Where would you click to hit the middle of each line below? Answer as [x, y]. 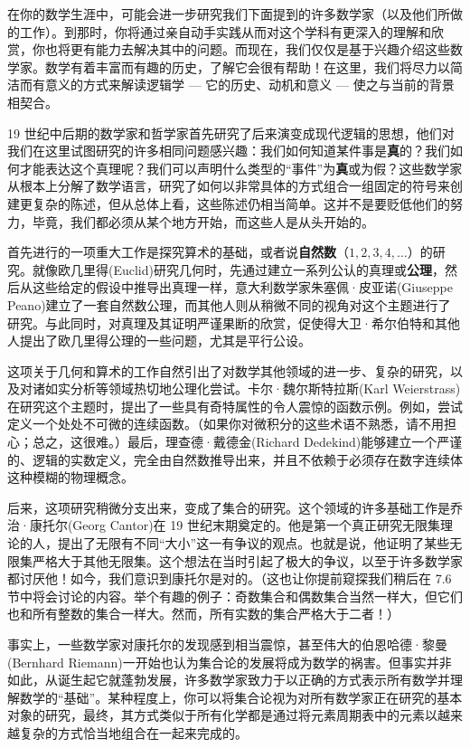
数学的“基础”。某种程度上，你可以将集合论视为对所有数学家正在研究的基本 [241, 697]
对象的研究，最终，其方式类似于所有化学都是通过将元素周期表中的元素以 [222, 715]
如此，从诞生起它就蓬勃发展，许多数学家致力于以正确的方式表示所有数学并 [229, 680]
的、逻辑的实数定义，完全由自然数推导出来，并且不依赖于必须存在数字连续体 [235, 459]
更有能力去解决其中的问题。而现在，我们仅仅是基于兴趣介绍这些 [260, 49]
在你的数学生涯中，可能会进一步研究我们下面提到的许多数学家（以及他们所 [229, 14]
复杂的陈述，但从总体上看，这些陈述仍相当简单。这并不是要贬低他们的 [241, 203]
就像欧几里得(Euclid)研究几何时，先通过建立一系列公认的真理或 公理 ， [238, 269]
